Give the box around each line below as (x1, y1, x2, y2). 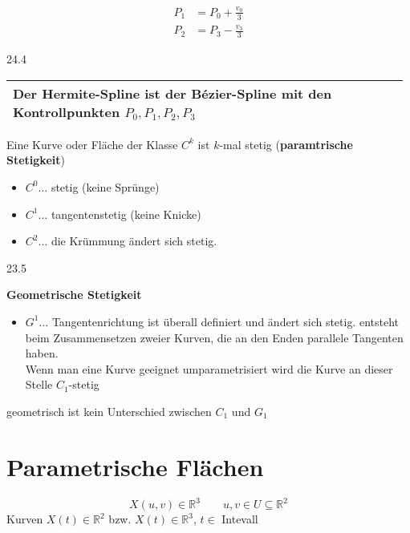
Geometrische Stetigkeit (6, 286, 142, 303)
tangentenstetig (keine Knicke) (51, 205, 201, 222)
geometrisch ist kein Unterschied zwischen (6, 402, 212, 419)
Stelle (25, 376, 53, 393)
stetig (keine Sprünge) (51, 178, 160, 195)
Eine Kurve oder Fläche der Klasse (6, 135, 178, 152)
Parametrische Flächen (6, 450, 264, 483)
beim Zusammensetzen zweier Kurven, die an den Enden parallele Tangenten (25, 329, 404, 345)
